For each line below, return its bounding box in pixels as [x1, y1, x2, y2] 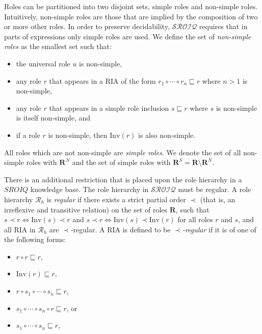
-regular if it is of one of [182, 224, 256, 234]
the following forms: [4, 234, 66, 245]
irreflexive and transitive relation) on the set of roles [4, 204, 168, 214]
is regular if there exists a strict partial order [46, 194, 186, 204]
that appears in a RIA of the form [49, 75, 156, 86]
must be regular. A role [178, 184, 251, 195]
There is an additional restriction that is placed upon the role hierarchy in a [4, 174, 242, 184]
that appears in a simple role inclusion [49, 102, 169, 113]
